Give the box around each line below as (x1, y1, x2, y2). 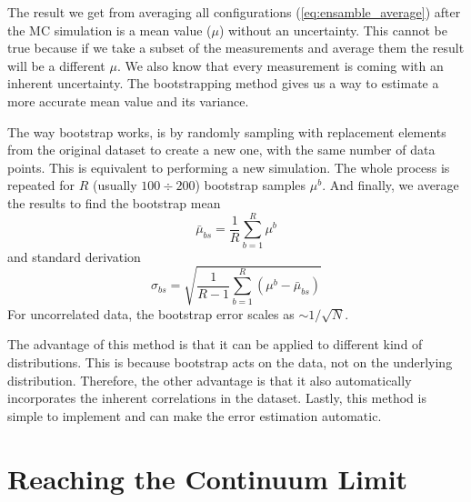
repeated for (7, 176, 75, 195)
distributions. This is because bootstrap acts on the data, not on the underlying (7, 352, 453, 371)
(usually (92, 176, 137, 195)
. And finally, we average (322, 176, 459, 195)
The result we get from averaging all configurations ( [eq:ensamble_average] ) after (7, 3, 461, 21)
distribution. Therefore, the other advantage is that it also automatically (7, 370, 412, 389)
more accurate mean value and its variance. (7, 91, 249, 110)
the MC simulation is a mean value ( (7, 20, 212, 39)
